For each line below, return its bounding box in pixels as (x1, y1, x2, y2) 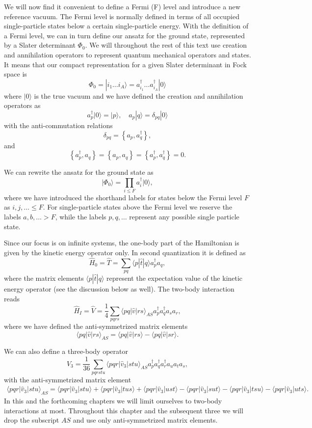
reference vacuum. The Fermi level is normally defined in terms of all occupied (4, 11, 240, 21)
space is (4, 69, 27, 79)
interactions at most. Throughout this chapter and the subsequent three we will (4, 405, 243, 415)
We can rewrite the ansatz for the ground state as (4, 167, 154, 177)
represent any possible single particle (129, 212, 239, 222)
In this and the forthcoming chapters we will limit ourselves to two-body (4, 396, 222, 406)
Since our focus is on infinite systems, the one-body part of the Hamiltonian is (4, 238, 239, 248)
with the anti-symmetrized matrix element (4, 374, 131, 384)
